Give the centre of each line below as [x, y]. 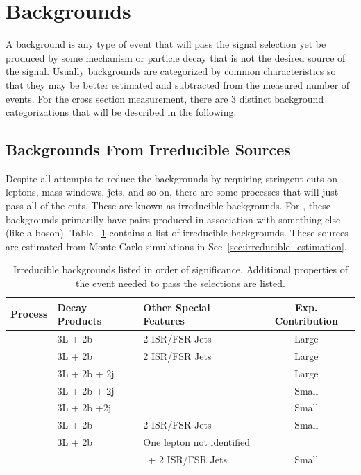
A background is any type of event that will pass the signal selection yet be [166, 44]
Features [164, 321]
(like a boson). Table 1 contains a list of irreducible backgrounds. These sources [177, 233]
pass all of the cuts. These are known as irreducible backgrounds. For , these [168, 206]
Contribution [306, 321]
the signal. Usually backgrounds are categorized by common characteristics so [171, 71]
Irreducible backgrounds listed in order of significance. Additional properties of [180, 269]
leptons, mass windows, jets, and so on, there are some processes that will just [172, 192]
